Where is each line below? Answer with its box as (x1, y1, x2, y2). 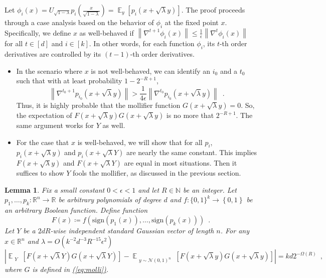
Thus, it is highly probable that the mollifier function (16, 100, 181, 110)
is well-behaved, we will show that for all (77, 136, 203, 147)
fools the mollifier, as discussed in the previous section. (72, 168, 241, 178)
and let (138, 184, 159, 195)
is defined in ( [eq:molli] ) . (32, 264, 109, 274)
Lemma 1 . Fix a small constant (5, 184, 105, 195)
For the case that (16, 136, 69, 147)
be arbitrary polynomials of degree (58, 194, 161, 205)
